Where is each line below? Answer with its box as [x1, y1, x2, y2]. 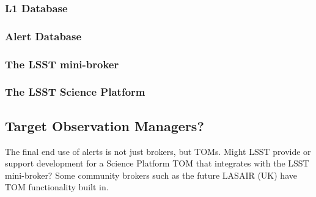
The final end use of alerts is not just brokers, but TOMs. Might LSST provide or [5, 145, 311, 157]
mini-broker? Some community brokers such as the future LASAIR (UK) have [5, 168, 297, 181]
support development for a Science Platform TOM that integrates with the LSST [5, 157, 309, 170]
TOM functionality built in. [5, 181, 109, 193]
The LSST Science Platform [5, 84, 145, 99]
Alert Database [5, 28, 82, 43]
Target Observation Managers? [5, 116, 204, 135]
